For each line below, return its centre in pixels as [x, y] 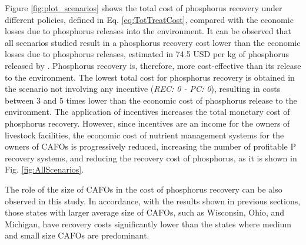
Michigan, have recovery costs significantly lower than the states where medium [148, 224]
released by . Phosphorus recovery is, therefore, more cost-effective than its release [153, 65]
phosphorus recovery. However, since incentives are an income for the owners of [147, 123]
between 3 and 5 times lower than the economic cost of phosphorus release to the [151, 100]
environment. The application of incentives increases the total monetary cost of [147, 112]
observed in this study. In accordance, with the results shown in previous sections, [153, 201]
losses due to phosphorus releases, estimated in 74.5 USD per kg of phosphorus [147, 54]
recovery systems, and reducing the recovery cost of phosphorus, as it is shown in [151, 158]
